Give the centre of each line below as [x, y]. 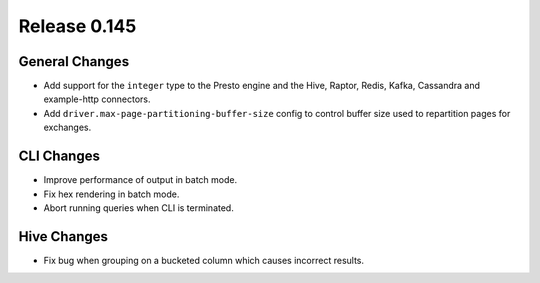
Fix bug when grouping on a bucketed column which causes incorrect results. [204, 260]
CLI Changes [59, 156]
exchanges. [67, 127]
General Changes [74, 61]
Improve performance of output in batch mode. [140, 180]
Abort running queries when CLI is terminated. [138, 207]
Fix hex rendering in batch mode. [111, 194]
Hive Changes [63, 236]
